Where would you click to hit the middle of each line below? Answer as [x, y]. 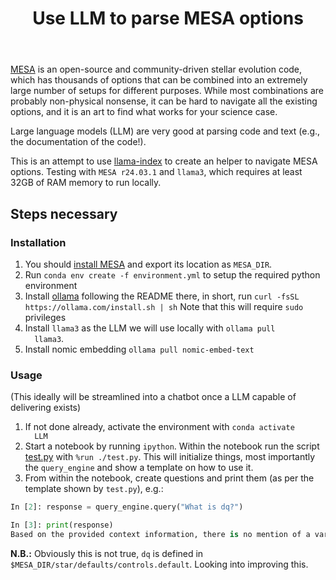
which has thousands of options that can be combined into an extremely [159, 80]
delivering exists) [46, 408]
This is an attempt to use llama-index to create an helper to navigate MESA [164, 161]
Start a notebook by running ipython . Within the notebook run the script [172, 446]
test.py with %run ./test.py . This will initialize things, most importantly [170, 457]
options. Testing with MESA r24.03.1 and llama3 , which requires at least [156, 172]
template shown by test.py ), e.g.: [94, 489]
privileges [45, 317]
